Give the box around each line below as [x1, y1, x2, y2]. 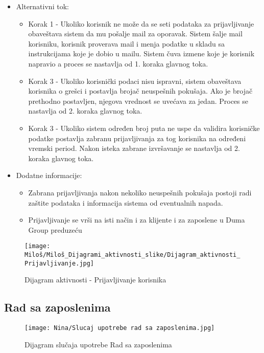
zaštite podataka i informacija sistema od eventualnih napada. [28, 197, 223, 208]
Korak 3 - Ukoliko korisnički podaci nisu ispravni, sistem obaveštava [28, 75, 242, 86]
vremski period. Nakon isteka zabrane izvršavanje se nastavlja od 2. [28, 143, 240, 153]
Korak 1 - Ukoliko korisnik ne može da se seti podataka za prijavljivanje [28, 18, 254, 29]
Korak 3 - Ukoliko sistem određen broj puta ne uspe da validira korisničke [28, 122, 260, 133]
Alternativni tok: [16, 1, 69, 11]
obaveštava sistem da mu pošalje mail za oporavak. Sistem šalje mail [28, 28, 243, 39]
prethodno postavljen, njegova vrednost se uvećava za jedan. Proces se [28, 95, 248, 106]
